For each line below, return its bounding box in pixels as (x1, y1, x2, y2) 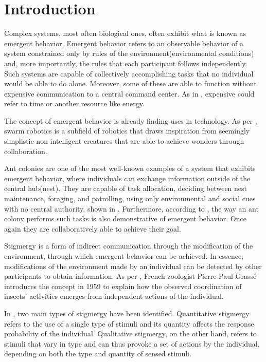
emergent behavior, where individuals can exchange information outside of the (4, 173, 251, 183)
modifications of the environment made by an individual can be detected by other (4, 260, 262, 271)
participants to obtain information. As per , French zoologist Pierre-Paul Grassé (4, 271, 257, 281)
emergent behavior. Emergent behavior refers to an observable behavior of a (4, 37, 243, 48)
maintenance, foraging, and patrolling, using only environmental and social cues (4, 193, 256, 204)
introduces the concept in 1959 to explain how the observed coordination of (4, 280, 242, 291)
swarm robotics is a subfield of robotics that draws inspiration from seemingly (4, 125, 250, 136)
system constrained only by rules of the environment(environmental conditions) (4, 48, 254, 59)
